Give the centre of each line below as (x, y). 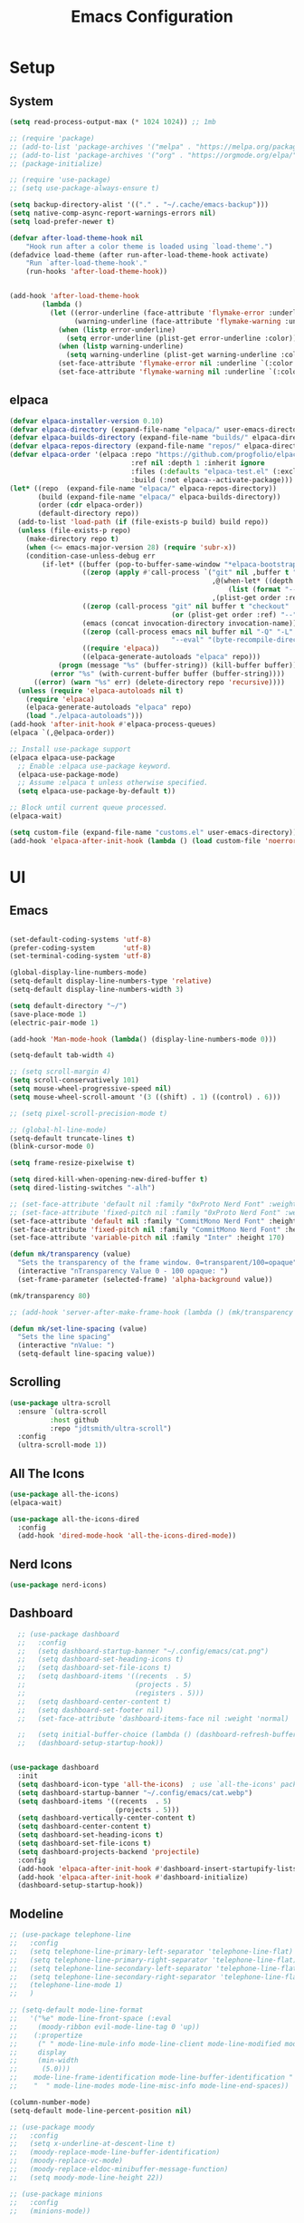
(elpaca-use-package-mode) (68, 774)
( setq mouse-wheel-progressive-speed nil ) (90, 1089)
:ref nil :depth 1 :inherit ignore (198, 463)
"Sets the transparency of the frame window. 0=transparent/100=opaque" (157, 1263)
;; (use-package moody (52, 2127)
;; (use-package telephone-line (70, 1935)
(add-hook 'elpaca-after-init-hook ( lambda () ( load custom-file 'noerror (153, 840)
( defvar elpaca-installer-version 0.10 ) (87, 421)
